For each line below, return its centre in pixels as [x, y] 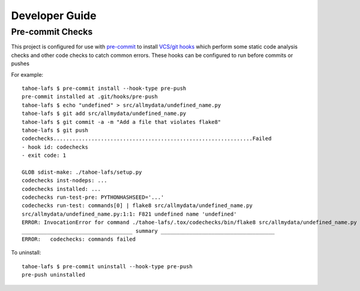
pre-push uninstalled [53, 275]
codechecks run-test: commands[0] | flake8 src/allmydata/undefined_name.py [137, 206]
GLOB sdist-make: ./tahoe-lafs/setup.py [82, 172]
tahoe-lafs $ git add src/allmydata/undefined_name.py [104, 113]
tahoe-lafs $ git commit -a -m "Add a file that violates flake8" [121, 122]
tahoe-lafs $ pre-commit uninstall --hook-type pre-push [107, 266]
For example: [27, 74]
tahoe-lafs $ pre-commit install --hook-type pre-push [104, 88]
